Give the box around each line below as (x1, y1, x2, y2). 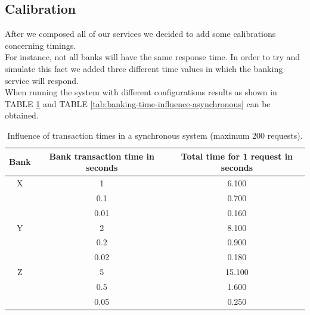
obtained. (5, 109, 39, 121)
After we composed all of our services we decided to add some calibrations (5, 27, 276, 40)
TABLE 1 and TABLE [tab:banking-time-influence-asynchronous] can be (5, 97, 271, 110)
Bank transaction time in (49, 149, 155, 162)
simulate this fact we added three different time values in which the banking (5, 62, 283, 74)
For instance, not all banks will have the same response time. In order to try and (5, 51, 300, 63)
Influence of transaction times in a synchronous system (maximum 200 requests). (7, 129, 303, 141)
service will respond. (5, 74, 79, 86)
